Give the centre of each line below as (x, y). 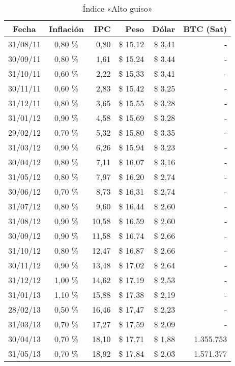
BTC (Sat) (205, 29)
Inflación (67, 29)
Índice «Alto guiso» (118, 8)
